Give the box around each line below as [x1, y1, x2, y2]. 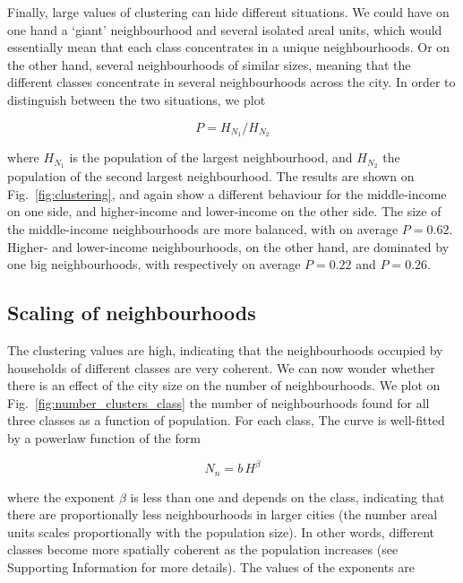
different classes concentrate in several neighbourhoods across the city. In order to [7, 73, 456, 91]
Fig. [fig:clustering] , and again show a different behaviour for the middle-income [7, 184, 447, 203]
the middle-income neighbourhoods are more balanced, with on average [7, 220, 399, 239]
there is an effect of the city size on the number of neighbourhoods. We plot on [7, 376, 441, 395]
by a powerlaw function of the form [7, 429, 201, 448]
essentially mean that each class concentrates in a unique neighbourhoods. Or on [7, 38, 450, 57]
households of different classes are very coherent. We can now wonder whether [7, 358, 435, 377]
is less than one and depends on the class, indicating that [130, 487, 445, 506]
